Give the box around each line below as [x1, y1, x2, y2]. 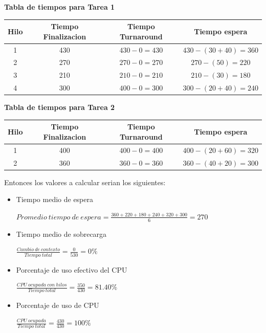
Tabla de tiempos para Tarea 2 [4, 102, 115, 113]
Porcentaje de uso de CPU [16, 300, 99, 310]
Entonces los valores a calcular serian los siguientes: [4, 176, 166, 187]
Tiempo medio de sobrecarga [16, 228, 107, 239]
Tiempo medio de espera [16, 194, 94, 205]
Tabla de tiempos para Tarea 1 [4, 2, 115, 12]
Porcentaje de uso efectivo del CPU [16, 264, 127, 275]
